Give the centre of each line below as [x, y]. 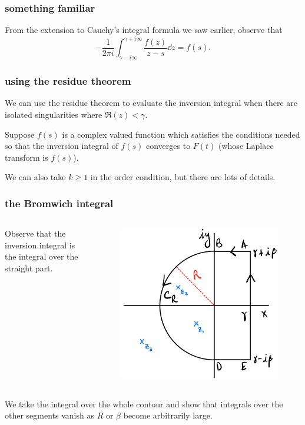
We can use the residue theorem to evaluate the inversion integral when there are [151, 103]
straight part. [29, 268]
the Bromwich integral [59, 203]
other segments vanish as [49, 415]
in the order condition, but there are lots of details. [183, 177]
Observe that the [35, 233]
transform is [26, 157]
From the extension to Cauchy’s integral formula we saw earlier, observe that [144, 30]
